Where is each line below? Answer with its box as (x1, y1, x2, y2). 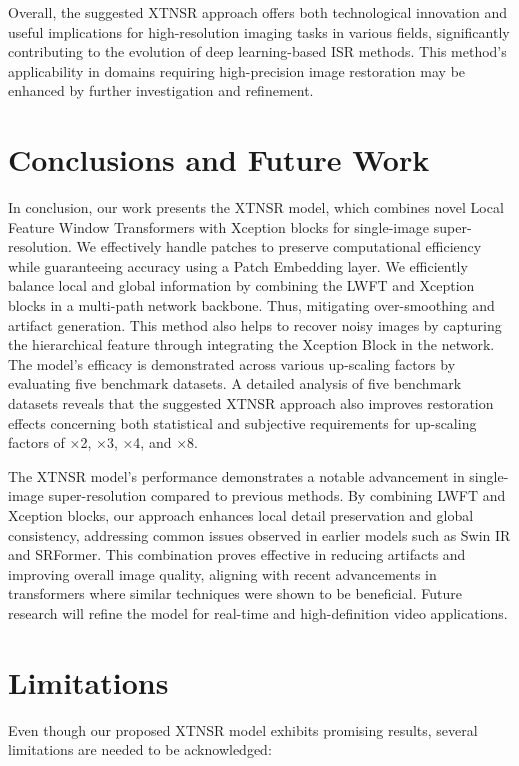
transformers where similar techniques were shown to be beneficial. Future (8, 583, 462, 604)
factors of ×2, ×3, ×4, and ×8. (8, 432, 198, 453)
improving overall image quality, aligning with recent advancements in (8, 563, 437, 584)
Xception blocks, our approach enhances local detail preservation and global (8, 505, 474, 525)
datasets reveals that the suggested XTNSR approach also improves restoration (8, 393, 494, 414)
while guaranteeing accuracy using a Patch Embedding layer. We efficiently (8, 255, 468, 276)
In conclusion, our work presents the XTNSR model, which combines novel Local (8, 197, 504, 218)
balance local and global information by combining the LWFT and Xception (8, 275, 475, 296)
